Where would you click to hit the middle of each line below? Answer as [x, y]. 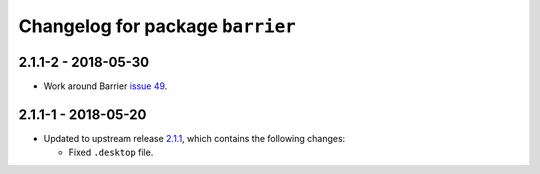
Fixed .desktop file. [111, 152]
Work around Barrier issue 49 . [105, 86]
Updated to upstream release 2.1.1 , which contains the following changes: [194, 138]
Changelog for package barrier [157, 26]
